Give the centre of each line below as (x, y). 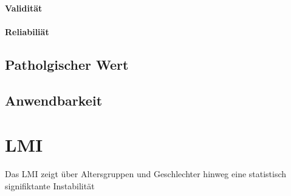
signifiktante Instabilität (50, 185)
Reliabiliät (27, 31)
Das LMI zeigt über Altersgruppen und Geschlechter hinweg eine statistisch (146, 174)
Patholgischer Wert (67, 64)
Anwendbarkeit (54, 100)
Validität (24, 8)
